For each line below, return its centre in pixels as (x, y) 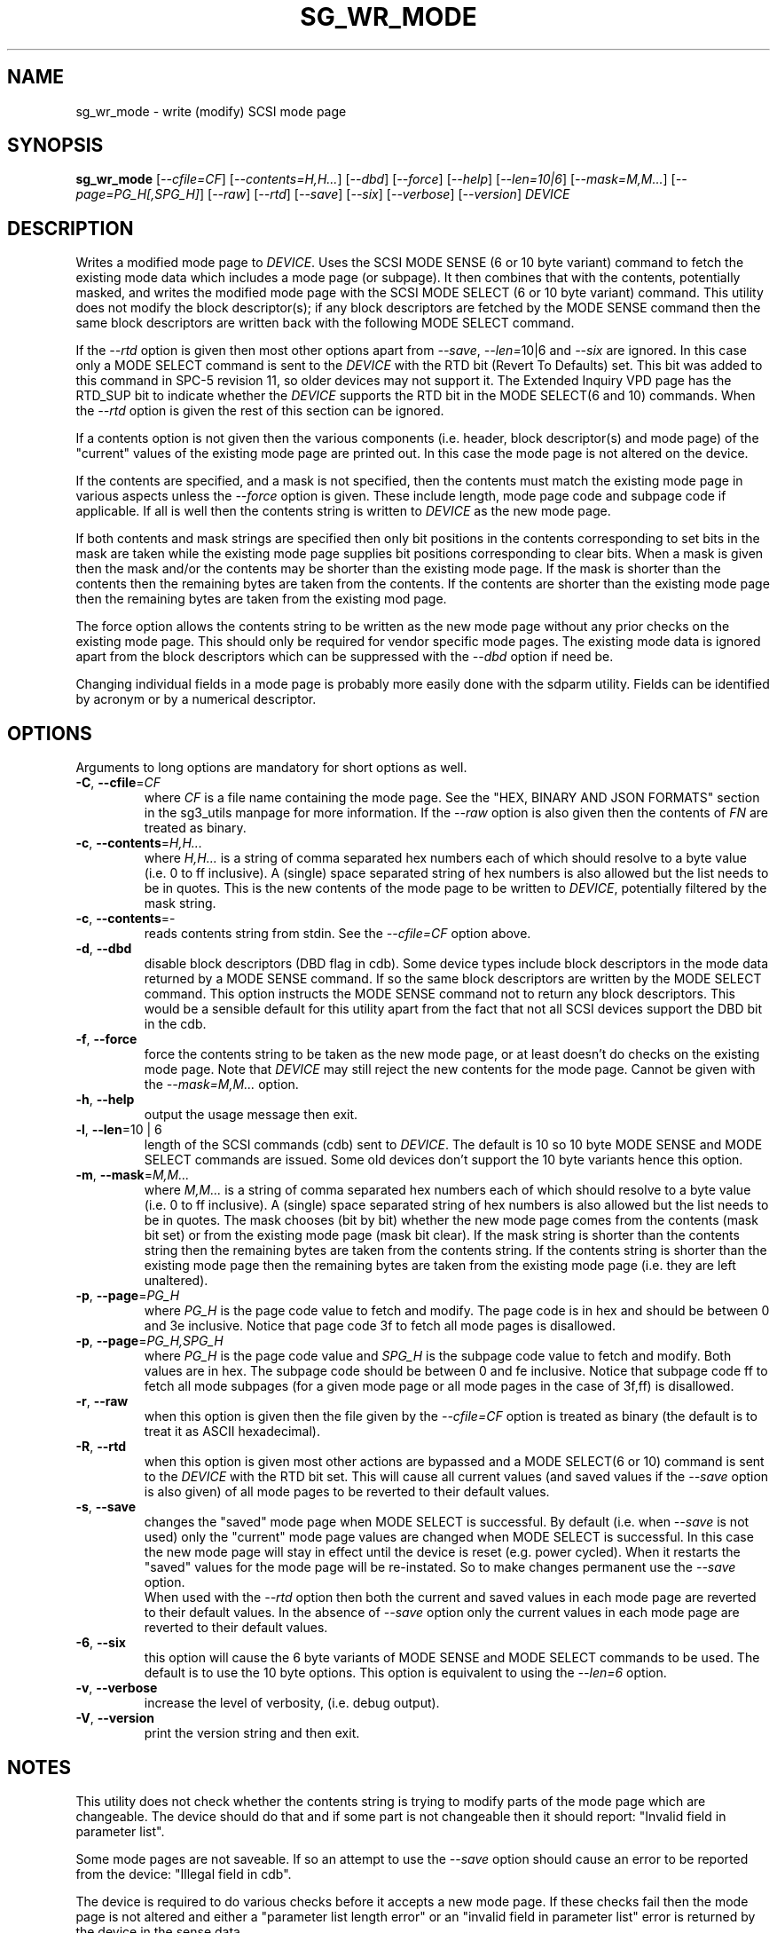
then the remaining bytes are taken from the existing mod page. (261, 599)
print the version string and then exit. (252, 1733)
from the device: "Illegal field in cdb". (184, 1874)
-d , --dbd (104, 949)
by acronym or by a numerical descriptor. (196, 699)
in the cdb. (175, 1024)
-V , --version (115, 1718)
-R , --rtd (101, 1447)
